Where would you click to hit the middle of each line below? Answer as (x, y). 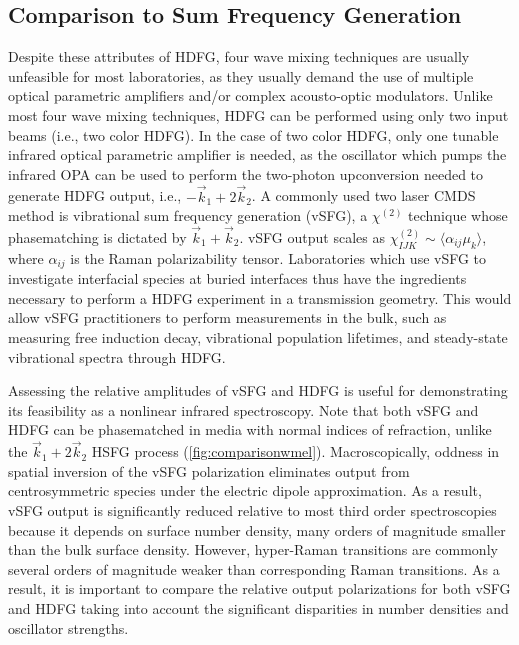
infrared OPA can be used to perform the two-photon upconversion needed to (246, 173)
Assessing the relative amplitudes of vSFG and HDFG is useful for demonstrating (258, 390)
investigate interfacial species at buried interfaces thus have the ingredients (237, 278)
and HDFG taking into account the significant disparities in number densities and (258, 607)
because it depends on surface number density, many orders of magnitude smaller (257, 529)
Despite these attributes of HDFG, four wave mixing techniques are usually (239, 56)
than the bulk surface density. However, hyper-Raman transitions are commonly (253, 549)
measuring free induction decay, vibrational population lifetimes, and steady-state (258, 337)
